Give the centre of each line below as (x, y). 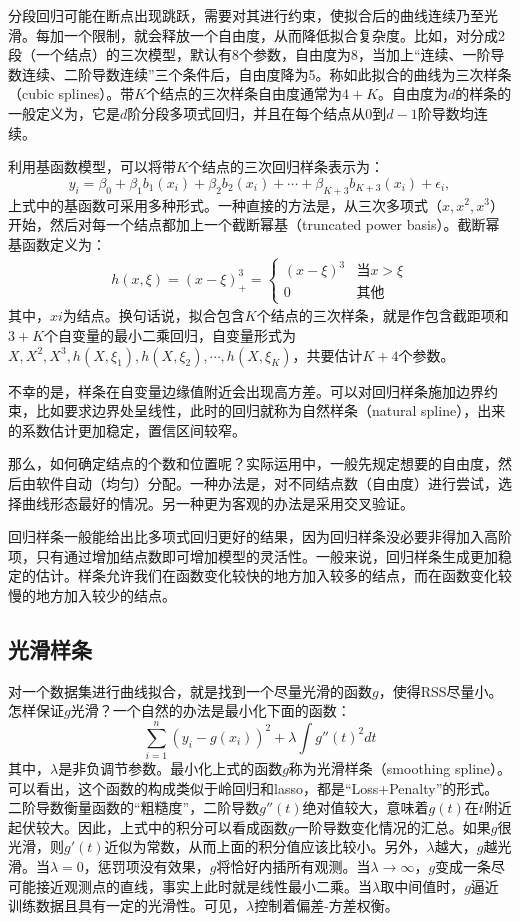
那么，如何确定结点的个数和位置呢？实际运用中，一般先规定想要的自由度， (253, 463)
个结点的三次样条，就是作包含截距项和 (382, 315)
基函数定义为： (57, 243)
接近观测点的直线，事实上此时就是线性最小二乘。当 (203, 885)
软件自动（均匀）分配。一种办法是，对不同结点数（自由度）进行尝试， (266, 482)
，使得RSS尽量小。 (440, 690)
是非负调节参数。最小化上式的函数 (170, 768)
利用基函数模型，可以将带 (92, 166)
